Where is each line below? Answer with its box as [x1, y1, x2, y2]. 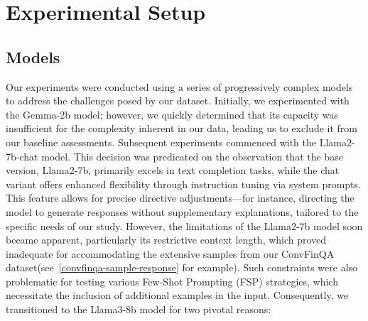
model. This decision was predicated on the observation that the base [41, 148, 343, 163]
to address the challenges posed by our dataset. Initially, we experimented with [6, 93, 350, 108]
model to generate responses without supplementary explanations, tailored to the [6, 204, 359, 219]
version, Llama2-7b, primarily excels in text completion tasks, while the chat [6, 163, 340, 178]
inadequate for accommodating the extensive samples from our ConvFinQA [6, 246, 335, 261]
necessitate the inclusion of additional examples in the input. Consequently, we [6, 288, 349, 303]
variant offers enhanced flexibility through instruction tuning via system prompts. [6, 176, 361, 191]
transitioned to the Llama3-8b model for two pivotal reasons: [6, 302, 271, 317]
